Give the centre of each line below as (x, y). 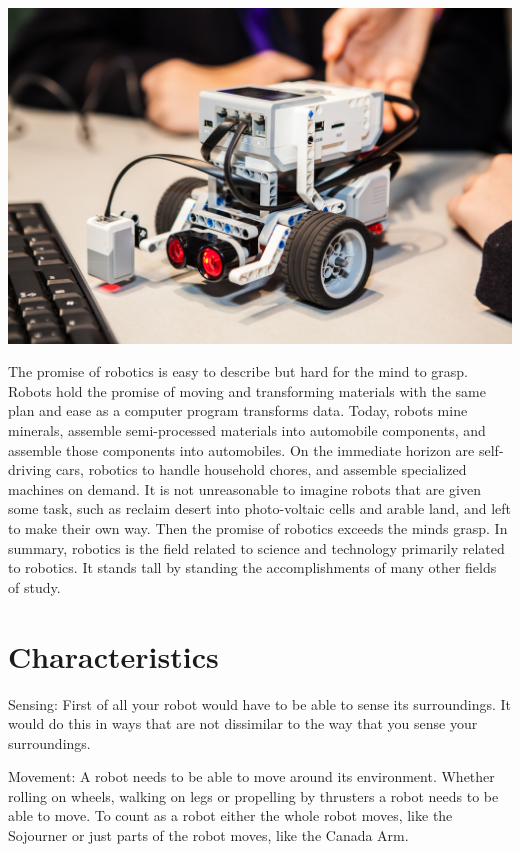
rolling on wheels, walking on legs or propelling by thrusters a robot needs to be (253, 795)
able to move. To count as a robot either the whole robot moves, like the (230, 815)
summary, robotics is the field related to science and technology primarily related (256, 547)
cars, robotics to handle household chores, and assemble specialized (261, 469)
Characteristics (113, 655)
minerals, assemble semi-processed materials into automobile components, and (247, 430)
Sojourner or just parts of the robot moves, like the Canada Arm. (208, 835)
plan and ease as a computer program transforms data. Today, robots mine (238, 410)
